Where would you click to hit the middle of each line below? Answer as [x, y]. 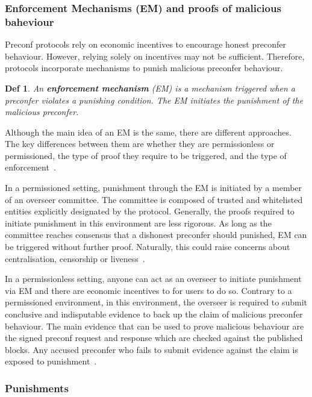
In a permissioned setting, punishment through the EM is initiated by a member [154, 188]
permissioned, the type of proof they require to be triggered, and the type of [146, 155]
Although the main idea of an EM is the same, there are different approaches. [148, 132]
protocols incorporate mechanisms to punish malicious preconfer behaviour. [144, 68]
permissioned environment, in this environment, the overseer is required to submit [156, 302]
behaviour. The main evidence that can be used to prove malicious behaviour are [154, 326]
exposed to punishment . [51, 361]
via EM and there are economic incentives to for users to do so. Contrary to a [148, 290]
